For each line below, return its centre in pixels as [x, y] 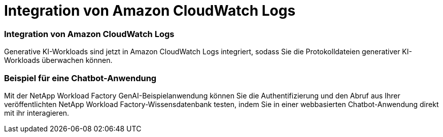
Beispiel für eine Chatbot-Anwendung [80, 78]
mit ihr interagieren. [37, 113]
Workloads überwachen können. [58, 60]
